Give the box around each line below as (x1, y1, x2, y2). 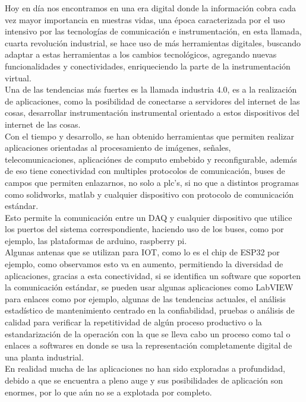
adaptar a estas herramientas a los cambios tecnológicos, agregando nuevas (5, 48, 277, 61)
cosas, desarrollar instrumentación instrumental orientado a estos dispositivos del (5, 106, 299, 119)
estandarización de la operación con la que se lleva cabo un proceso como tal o (5, 327, 291, 340)
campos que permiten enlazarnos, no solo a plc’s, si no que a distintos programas (5, 176, 299, 188)
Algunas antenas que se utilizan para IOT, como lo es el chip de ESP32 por (5, 246, 280, 258)
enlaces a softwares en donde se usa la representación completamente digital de (5, 339, 292, 352)
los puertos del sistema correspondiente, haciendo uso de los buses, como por (5, 223, 284, 235)
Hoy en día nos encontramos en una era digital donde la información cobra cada (5, 2, 296, 14)
